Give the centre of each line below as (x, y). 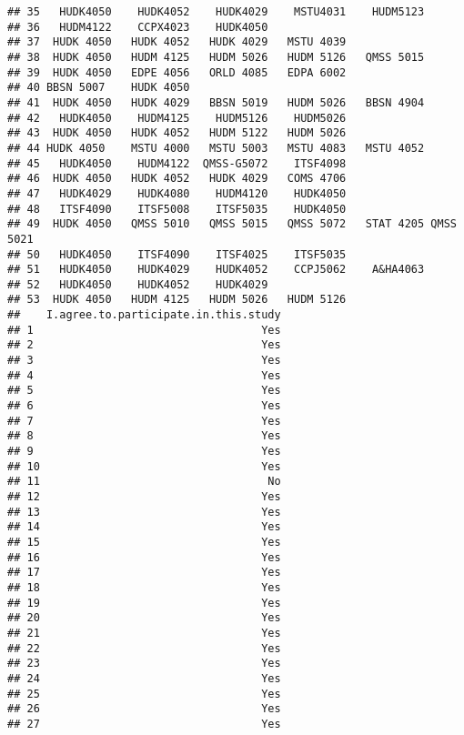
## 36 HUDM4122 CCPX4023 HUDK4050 (138, 27)
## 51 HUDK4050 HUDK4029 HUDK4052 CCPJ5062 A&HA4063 (216, 270)
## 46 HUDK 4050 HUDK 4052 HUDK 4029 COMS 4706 (177, 179)
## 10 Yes (144, 466)
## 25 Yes (144, 694)
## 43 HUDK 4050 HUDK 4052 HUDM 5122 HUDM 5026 (177, 133)
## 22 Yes (144, 648)
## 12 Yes (144, 497)
